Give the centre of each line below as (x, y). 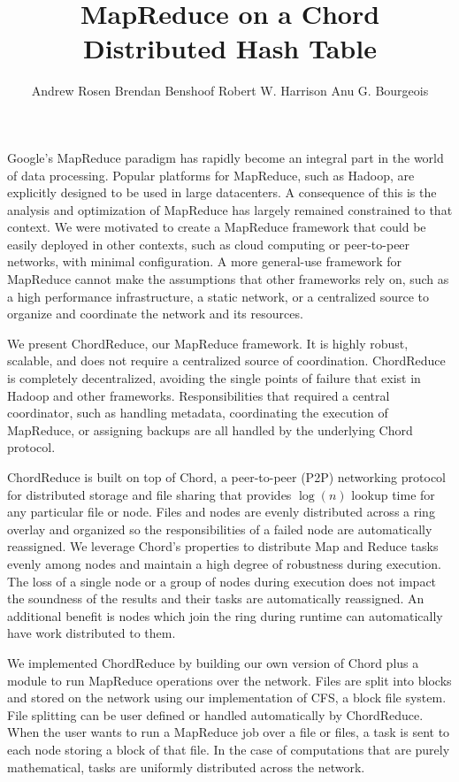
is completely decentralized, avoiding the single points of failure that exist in (214, 378)
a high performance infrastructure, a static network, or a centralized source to (218, 296)
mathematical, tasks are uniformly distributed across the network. (186, 767)
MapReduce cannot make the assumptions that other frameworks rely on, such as (228, 279)
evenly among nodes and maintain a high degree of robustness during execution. (224, 563)
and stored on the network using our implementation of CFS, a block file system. (227, 698)
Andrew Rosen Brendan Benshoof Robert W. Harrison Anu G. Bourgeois (230, 91)
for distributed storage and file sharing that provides (149, 494)
